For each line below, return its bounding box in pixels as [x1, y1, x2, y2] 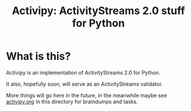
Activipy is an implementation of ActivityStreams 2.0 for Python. [6, 69, 161, 76]
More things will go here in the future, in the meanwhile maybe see [6, 92, 167, 99]
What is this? [6, 50, 71, 63]
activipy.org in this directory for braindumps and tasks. [6, 98, 138, 105]
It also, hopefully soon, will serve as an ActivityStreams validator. [6, 80, 163, 88]
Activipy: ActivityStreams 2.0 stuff [11, 4, 186, 18]
